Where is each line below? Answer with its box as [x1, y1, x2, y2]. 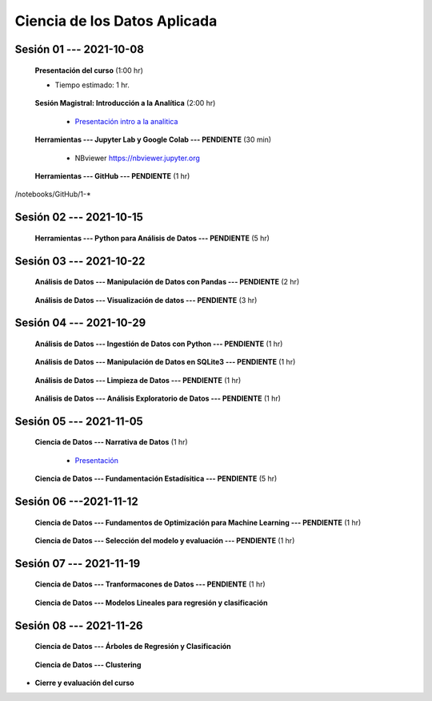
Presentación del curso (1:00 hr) [34, 65, 144, 75]
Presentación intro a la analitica [74, 116, 178, 126]
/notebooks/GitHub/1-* [14, 189, 91, 199]
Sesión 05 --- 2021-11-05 [14, 414, 143, 428]
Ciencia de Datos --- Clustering [34, 659, 142, 669]
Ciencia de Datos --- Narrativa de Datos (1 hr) [34, 437, 188, 447]
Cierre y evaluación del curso [34, 678, 135, 688]
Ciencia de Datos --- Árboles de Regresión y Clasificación [34, 642, 231, 651]
